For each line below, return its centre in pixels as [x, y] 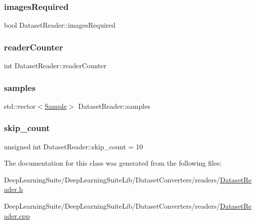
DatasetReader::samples [114, 106]
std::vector [20, 106]
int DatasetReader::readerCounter [55, 66]
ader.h [14, 189]
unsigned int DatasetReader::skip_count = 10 [74, 146]
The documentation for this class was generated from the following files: [113, 163]
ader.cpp [17, 215]
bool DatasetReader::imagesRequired [60, 25]
